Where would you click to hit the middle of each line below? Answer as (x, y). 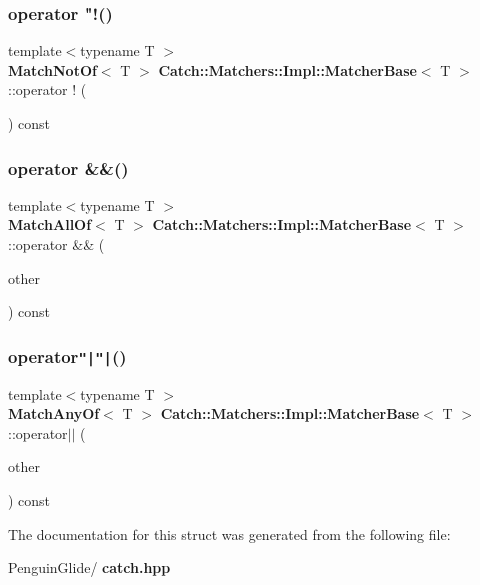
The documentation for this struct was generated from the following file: (229, 533)
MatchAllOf (50, 224)
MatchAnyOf (54, 413)
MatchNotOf (52, 69)
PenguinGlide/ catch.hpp (89, 567)
